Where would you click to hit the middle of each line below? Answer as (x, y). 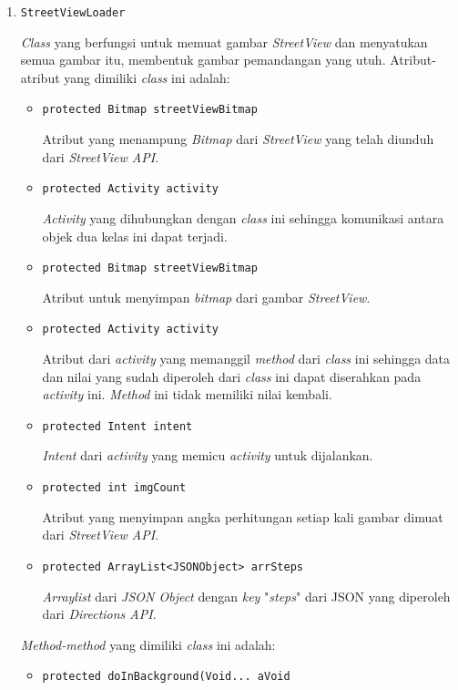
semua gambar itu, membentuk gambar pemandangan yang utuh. (203, 60)
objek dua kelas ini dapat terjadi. (135, 236)
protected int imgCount (114, 488)
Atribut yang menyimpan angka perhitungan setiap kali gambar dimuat (243, 516)
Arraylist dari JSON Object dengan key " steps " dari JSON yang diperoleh (246, 596)
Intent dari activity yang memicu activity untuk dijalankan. (208, 455)
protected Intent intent (117, 426)
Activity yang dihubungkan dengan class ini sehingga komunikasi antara (243, 217)
